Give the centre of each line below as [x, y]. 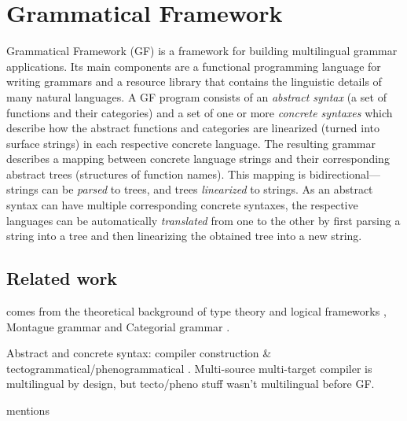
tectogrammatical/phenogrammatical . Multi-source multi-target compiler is [189, 368]
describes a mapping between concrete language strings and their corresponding [198, 159]
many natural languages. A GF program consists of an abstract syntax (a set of [196, 96]
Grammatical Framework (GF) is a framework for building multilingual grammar [202, 51]
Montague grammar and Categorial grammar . [118, 326]
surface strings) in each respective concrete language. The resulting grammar [191, 143]
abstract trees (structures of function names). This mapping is [156, 174]
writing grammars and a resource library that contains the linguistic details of [194, 81]
